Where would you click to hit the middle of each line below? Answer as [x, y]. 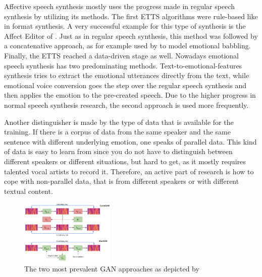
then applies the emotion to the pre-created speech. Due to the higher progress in [130, 95]
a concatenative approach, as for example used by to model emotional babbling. [127, 46]
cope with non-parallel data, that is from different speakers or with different [122, 181]
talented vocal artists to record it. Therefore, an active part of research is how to [129, 171]
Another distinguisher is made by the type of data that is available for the [119, 122]
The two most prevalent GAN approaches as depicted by [112, 269]
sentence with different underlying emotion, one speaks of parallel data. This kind [130, 141]
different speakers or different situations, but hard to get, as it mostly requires [125, 161]
